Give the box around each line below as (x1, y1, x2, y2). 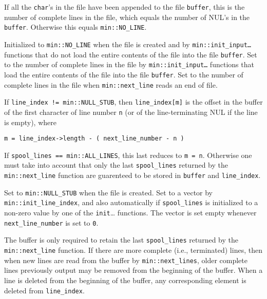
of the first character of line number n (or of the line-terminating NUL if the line (4, 106, 258, 117)
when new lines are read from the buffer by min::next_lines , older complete (4, 254, 247, 265)
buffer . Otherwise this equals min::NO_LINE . (4, 22, 147, 32)
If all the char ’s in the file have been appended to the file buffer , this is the (4, 2, 245, 12)
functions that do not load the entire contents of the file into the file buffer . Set (4, 49, 257, 59)
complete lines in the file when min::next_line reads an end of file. (4, 79, 218, 90)
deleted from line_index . (4, 285, 85, 295)
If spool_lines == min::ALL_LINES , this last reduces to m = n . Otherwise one (4, 149, 252, 160)
